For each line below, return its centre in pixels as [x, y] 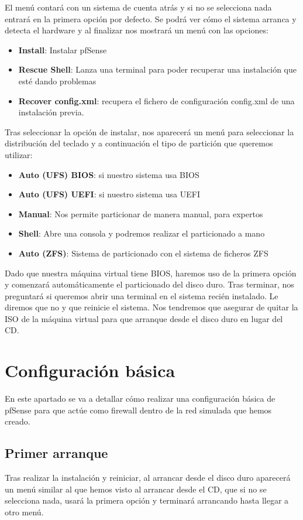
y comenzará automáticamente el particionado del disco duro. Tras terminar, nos [149, 284]
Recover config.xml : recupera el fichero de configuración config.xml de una [156, 100]
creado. [18, 421]
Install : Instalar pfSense [63, 49]
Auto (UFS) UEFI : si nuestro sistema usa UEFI [109, 194]
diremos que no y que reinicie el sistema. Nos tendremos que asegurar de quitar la [151, 307]
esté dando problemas [57, 81]
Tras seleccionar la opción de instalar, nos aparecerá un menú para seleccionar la [149, 131]
